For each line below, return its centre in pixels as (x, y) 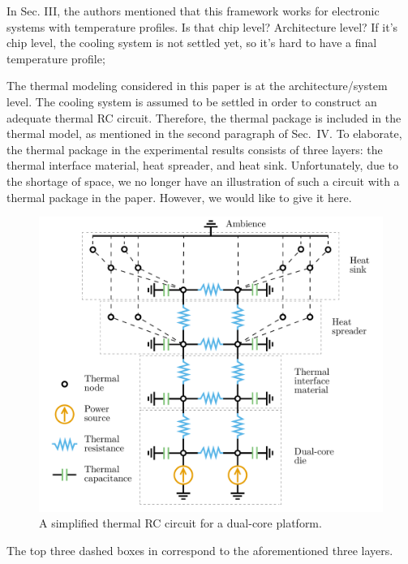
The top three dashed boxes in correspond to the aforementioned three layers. (200, 550)
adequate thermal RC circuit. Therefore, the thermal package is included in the (204, 117)
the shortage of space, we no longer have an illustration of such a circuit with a (203, 181)
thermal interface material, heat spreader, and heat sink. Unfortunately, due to (203, 165)
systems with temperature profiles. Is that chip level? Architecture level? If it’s (202, 26)
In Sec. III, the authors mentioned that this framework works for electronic (193, 11)
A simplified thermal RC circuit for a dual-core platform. (180, 523)
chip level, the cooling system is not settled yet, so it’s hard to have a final (192, 43)
